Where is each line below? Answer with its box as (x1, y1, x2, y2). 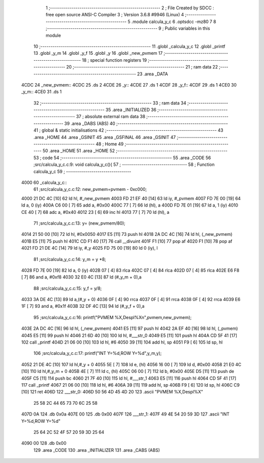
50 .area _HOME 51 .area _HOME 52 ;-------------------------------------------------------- (42, 148, 228, 154)
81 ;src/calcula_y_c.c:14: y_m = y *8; (33, 256, 106, 262)
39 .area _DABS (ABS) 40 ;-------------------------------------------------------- (64, 120, 228, 126)
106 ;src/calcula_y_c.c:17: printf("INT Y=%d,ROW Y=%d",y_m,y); (33, 350, 162, 356)
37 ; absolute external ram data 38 (76, 114, 146, 119)
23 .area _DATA (137, 71, 168, 77)
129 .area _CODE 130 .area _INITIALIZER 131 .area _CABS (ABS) (33, 447, 160, 453)
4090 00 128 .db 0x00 (21, 440, 67, 446)
